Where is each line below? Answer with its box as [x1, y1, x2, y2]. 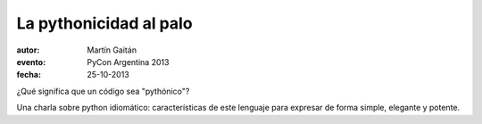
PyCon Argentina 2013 [87, 56, 170, 67]
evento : [16, 56, 46, 67]
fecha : [16, 70, 42, 80]
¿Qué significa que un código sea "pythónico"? [16, 86, 190, 96]
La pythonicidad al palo [16, 13, 193, 33]
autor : [16, 45, 40, 55]
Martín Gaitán [87, 45, 137, 55]
